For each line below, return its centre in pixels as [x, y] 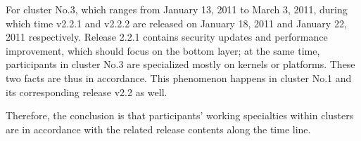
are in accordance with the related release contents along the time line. [158, 129]
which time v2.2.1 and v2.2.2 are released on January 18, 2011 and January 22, [176, 23]
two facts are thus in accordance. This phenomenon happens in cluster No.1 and [179, 78]
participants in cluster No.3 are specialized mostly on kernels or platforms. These [180, 64]
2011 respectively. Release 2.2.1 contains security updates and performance [167, 37]
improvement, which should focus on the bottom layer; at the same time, [163, 50]
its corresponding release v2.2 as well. [87, 92]
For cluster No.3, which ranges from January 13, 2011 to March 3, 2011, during [177, 9]
